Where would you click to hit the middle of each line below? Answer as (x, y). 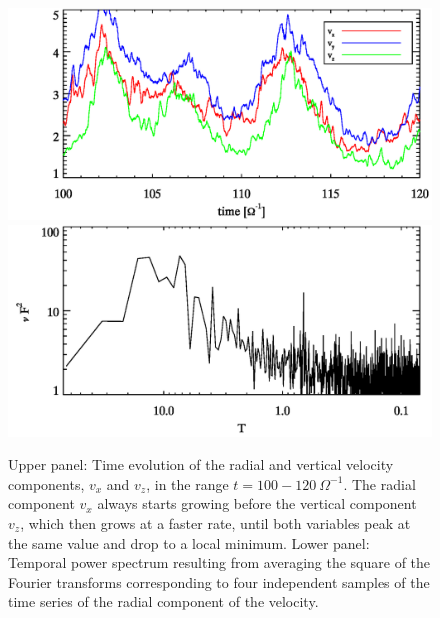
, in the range (187, 483)
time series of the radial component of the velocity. (163, 601)
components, (46, 483)
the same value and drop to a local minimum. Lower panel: (189, 542)
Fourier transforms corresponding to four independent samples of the (219, 581)
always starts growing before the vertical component (257, 503)
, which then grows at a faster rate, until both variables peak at (215, 522)
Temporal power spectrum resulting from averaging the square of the (219, 562)
